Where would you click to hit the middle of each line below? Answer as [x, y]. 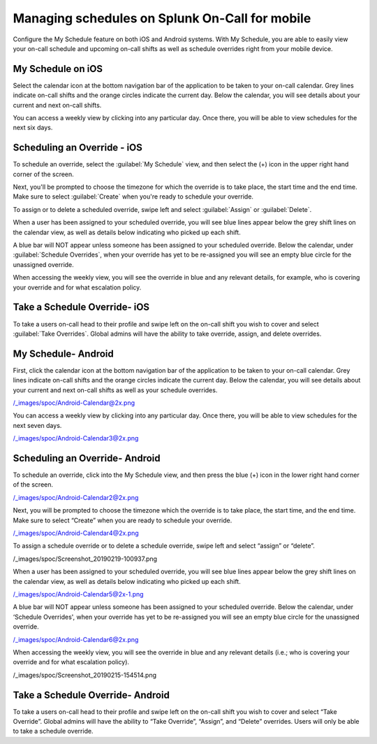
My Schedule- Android [64, 353]
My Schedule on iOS [58, 69]
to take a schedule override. [53, 731]
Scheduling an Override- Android [87, 458]
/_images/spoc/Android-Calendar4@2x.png [76, 533]
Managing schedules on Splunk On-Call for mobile [162, 18]
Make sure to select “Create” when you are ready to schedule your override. [123, 520]
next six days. [33, 128]
